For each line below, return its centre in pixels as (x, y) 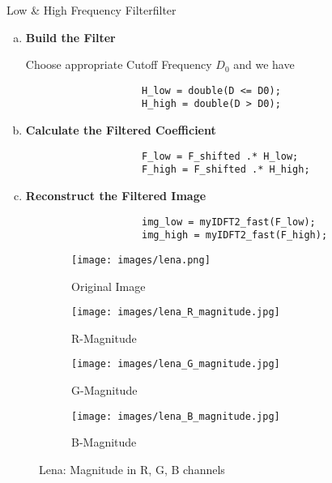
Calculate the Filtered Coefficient (121, 130)
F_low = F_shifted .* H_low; (220, 156)
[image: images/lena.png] (141, 260)
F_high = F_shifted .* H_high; (226, 170)
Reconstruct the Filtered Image (116, 195)
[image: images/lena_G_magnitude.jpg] (176, 364)
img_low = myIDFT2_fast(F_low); (228, 222)
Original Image (109, 286)
